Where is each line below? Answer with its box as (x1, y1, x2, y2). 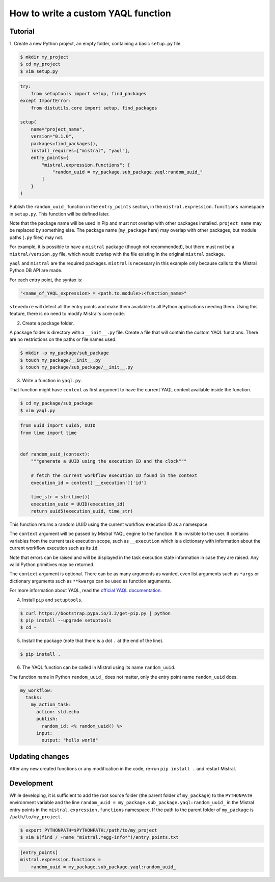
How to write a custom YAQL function (9, 8, 172, 19)
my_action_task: (31, 702, 71, 708)
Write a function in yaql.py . (22, 378, 82, 384)
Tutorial (9, 27, 35, 36)
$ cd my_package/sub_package (20, 400, 93, 406)
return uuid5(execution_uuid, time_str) (31, 509, 133, 514)
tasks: (25, 694, 42, 701)
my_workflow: (20, 687, 53, 693)
